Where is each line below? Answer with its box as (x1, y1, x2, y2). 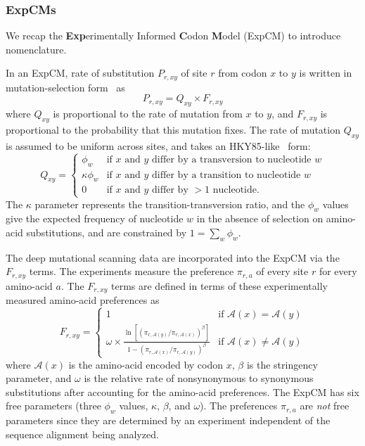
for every (319, 264, 357, 279)
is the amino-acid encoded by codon (68, 357, 224, 371)
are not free (300, 398, 350, 413)
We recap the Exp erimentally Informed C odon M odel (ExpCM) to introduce (6, 28, 341, 43)
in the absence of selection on (196, 211, 324, 226)
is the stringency (246, 357, 318, 371)
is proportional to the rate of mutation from (53, 106, 243, 121)
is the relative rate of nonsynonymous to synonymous (84, 371, 314, 386)
